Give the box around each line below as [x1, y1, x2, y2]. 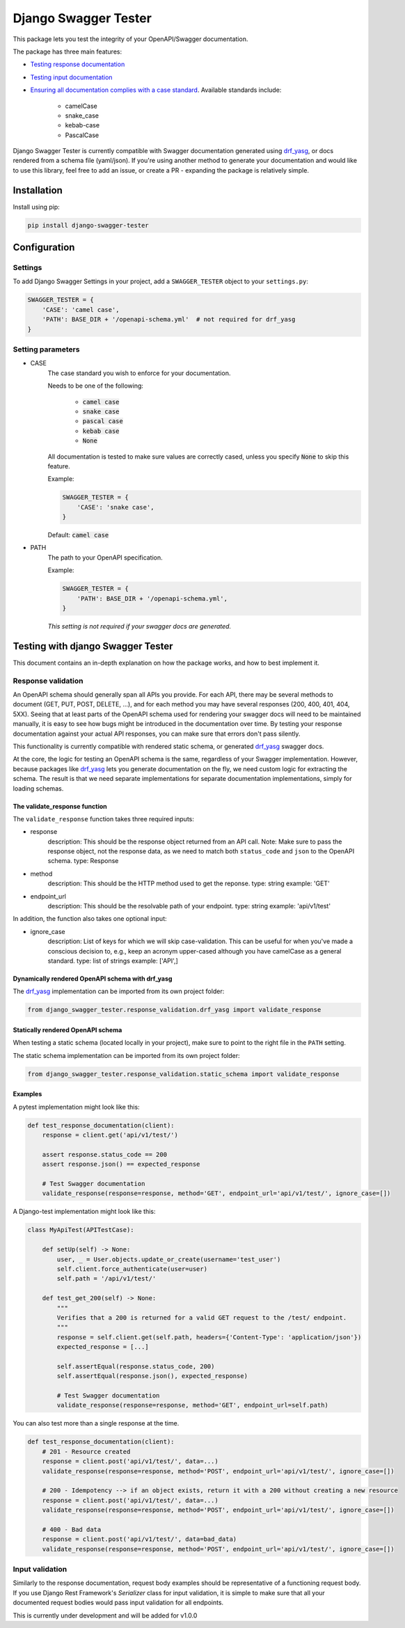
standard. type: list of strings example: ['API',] [47, 956, 179, 965]
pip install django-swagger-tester [27, 221, 149, 229]
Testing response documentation [30, 60, 125, 69]
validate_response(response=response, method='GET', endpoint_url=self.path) [56, 1401, 328, 1409]
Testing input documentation [30, 73, 113, 81]
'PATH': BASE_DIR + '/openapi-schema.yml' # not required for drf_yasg [42, 315, 296, 324]
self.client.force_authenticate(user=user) [56, 1265, 208, 1273]
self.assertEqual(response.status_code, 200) [56, 1362, 215, 1370]
